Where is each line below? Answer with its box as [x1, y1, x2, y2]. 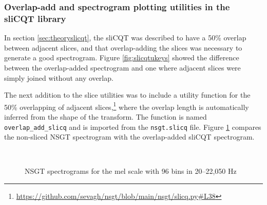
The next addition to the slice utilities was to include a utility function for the [4, 89, 251, 100]
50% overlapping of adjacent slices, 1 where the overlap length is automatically [4, 100, 249, 112]
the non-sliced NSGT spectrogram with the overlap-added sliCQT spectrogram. [4, 131, 255, 142]
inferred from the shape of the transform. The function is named [4, 111, 207, 122]
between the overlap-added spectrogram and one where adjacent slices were [4, 62, 241, 73]
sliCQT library [4, 12, 66, 25]
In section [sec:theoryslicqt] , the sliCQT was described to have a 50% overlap [4, 32, 246, 43]
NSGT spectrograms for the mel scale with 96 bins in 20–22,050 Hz [25, 166, 237, 176]
